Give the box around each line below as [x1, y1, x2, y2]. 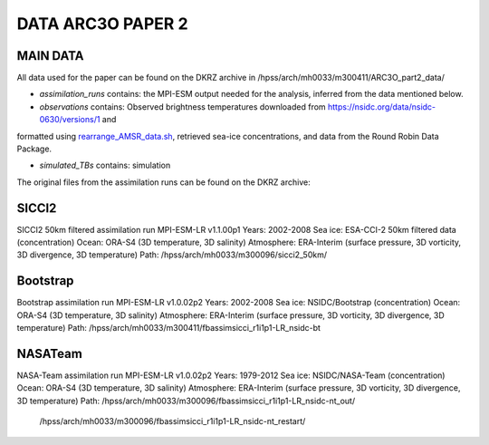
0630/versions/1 [39, 114, 101, 125]
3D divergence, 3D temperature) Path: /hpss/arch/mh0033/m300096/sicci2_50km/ [16, 249, 328, 260]
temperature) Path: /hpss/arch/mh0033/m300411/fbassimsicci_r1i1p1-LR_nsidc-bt [16, 323, 321, 334]
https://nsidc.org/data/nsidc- [327, 101, 436, 112]
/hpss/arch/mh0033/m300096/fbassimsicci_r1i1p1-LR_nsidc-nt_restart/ [39, 416, 306, 427]
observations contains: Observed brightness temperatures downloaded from [39, 101, 326, 112]
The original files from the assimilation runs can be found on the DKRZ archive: [16, 177, 312, 188]
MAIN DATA [16, 48, 85, 63]
